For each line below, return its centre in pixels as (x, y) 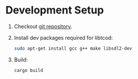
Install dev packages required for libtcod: (63, 37)
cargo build (28, 70)
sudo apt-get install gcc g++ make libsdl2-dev (73, 48)
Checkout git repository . (43, 26)
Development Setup (55, 10)
